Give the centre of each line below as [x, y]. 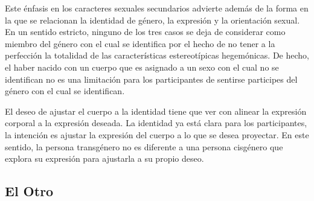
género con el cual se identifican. [65, 91]
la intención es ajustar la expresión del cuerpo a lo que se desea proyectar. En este [157, 134]
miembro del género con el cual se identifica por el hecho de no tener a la [140, 43]
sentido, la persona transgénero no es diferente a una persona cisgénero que [144, 146]
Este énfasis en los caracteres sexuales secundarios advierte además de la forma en [157, 8]
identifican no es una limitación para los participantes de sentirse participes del [151, 79]
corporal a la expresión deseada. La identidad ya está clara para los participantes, [156, 123]
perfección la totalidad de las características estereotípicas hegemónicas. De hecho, [157, 55]
